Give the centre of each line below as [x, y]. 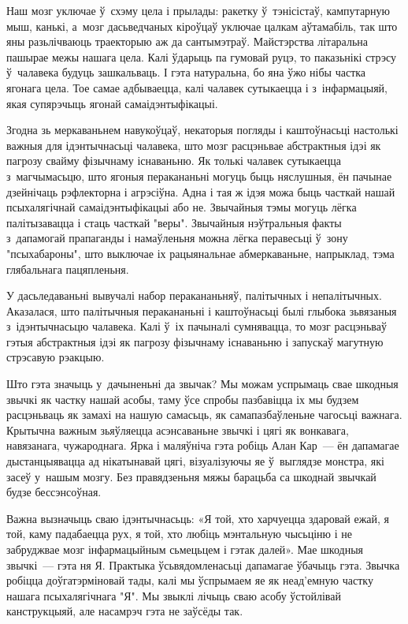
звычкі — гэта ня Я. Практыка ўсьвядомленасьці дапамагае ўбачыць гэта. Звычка [203, 564]
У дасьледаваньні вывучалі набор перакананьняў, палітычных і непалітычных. [194, 295]
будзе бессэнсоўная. [54, 492]
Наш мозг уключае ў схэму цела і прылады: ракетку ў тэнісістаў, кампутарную [198, 10]
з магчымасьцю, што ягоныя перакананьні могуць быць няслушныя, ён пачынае [199, 176]
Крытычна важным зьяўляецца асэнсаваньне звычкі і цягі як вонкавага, [178, 430]
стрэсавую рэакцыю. [56, 357]
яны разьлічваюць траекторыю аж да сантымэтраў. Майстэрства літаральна [187, 41]
